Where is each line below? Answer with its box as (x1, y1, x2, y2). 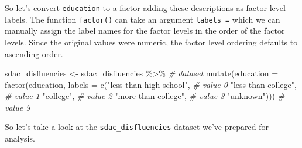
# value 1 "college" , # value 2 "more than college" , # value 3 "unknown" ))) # (5, 90, 285, 102)
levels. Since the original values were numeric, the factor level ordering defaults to (5, 36, 298, 48)
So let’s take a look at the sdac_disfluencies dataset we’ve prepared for (5, 121, 269, 133)
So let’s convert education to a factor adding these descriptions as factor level (5, 2, 286, 13)
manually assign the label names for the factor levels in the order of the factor (5, 24, 285, 37)
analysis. (5, 132, 35, 145)
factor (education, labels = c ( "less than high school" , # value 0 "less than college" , (5, 78, 297, 90)
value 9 (5, 101, 30, 113)
